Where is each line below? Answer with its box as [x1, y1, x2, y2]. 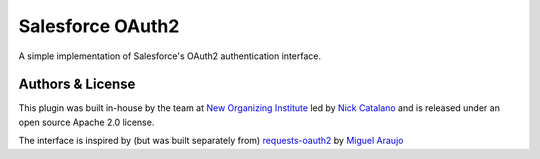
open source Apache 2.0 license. [18, 116, 155, 128]
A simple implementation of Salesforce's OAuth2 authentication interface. [18, 50, 322, 62]
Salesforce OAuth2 [18, 15, 180, 37]
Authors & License [18, 76, 136, 93]
